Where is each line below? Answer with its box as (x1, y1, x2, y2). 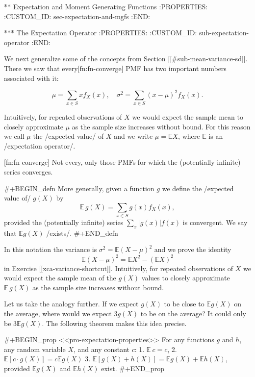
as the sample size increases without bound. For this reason (72, 121, 251, 131)
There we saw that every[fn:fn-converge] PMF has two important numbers (4, 63, 227, 73)
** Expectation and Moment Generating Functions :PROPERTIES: (4, 1, 208, 11)
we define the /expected (162, 183, 234, 193)
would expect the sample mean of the (4, 273, 116, 283)
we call (4, 131, 25, 141)
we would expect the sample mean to (132, 111, 243, 122)
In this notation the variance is (4, 244, 97, 254)
